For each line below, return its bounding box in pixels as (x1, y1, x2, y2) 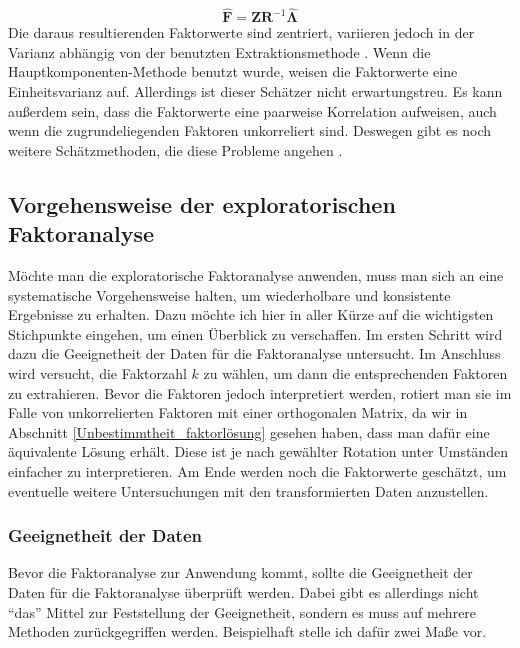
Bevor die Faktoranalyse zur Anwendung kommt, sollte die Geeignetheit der (8, 562, 473, 583)
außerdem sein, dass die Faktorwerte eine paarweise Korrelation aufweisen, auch (8, 100, 497, 121)
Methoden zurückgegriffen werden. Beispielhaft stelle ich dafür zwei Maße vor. (8, 621, 487, 642)
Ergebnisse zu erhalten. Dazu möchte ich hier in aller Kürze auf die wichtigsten (8, 304, 494, 325)
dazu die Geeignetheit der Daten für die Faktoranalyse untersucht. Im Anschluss (8, 343, 501, 364)
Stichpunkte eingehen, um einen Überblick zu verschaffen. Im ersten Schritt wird (8, 323, 503, 344)
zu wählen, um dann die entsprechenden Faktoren (203, 362, 508, 383)
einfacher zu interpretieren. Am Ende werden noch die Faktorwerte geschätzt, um (8, 460, 507, 481)
